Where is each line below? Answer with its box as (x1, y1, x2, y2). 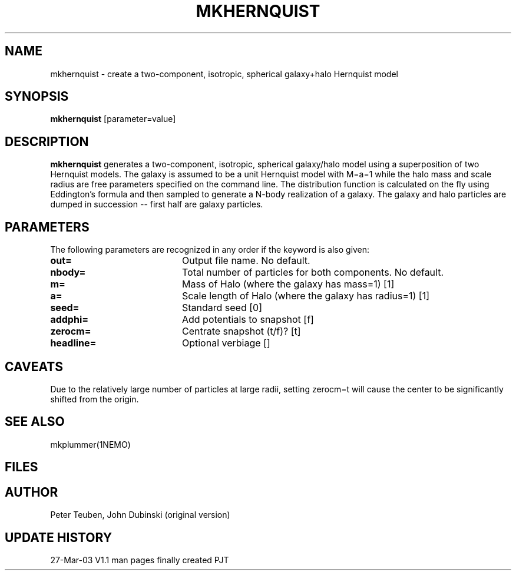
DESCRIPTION (5, 134, 89, 149)
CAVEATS (5, 359, 63, 374)
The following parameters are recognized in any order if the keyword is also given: (50, 244, 370, 255)
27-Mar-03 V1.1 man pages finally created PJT (50, 554, 229, 565)
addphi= (50, 313, 89, 326)
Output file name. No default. (181, 255, 310, 267)
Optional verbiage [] (181, 337, 270, 349)
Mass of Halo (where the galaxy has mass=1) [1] (181, 278, 395, 290)
